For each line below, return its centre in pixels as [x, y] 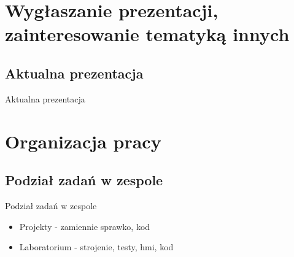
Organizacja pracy [83, 141]
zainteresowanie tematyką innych [147, 34]
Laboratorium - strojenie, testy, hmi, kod [96, 247]
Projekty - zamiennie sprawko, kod [85, 226]
